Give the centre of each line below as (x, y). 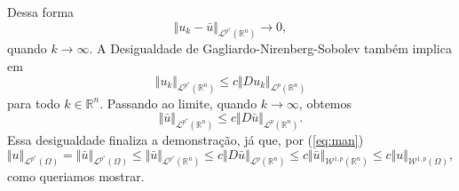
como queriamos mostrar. (76, 176)
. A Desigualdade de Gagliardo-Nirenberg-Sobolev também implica (270, 48)
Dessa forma (41, 12)
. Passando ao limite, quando (178, 103)
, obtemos (325, 103)
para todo (34, 103)
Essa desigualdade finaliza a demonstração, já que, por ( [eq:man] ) (186, 139)
